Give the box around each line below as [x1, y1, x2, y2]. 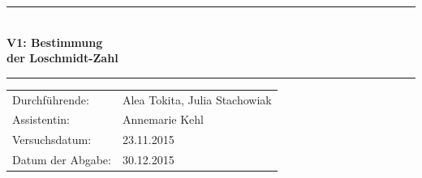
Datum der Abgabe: [12, 151, 111, 168]
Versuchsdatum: [12, 131, 92, 148]
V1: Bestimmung [6, 33, 103, 50]
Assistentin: [12, 111, 71, 128]
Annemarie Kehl [122, 111, 204, 128]
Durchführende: [12, 91, 89, 108]
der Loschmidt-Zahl [6, 49, 118, 66]
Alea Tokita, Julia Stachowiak [122, 91, 272, 108]
